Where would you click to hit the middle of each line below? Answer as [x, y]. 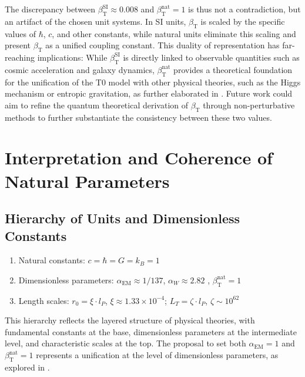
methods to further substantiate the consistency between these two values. [138, 117]
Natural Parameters [87, 181]
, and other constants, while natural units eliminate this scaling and [174, 33]
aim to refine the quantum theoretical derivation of [97, 105]
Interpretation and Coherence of [139, 158]
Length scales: [44, 300]
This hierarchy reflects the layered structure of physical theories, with [130, 320]
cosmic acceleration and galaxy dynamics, [80, 69]
